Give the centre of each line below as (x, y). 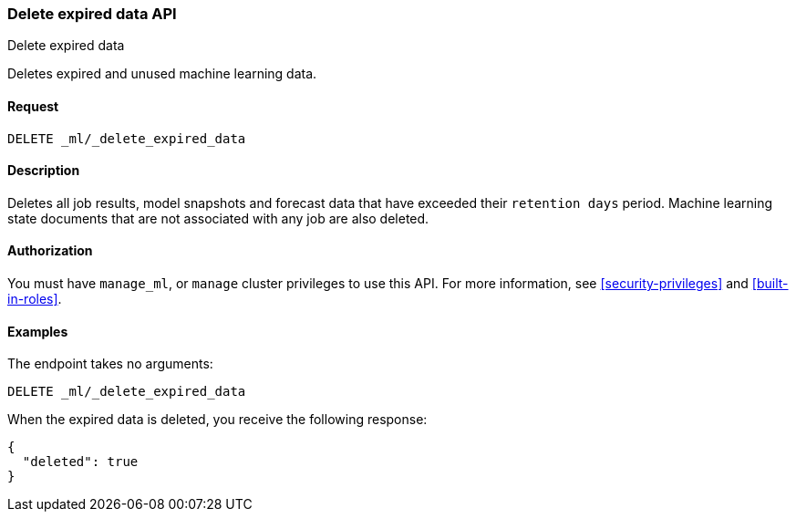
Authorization (50, 251)
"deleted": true (80, 462)
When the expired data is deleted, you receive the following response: (217, 420)
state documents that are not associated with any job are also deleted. (218, 218)
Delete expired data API (92, 14)
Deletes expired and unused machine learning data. (162, 74)
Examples (38, 331)
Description (44, 171)
